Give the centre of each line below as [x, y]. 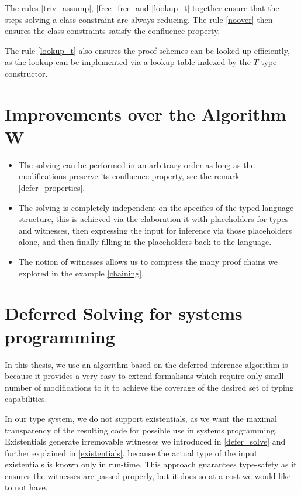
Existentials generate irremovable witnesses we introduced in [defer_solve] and [145, 441]
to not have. [26, 487]
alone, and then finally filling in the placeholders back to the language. [145, 242]
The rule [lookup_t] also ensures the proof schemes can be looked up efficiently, [147, 50]
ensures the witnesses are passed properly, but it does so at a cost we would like [148, 475]
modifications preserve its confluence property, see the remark [129, 176]
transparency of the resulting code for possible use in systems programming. [141, 430]
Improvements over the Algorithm [146, 113]
